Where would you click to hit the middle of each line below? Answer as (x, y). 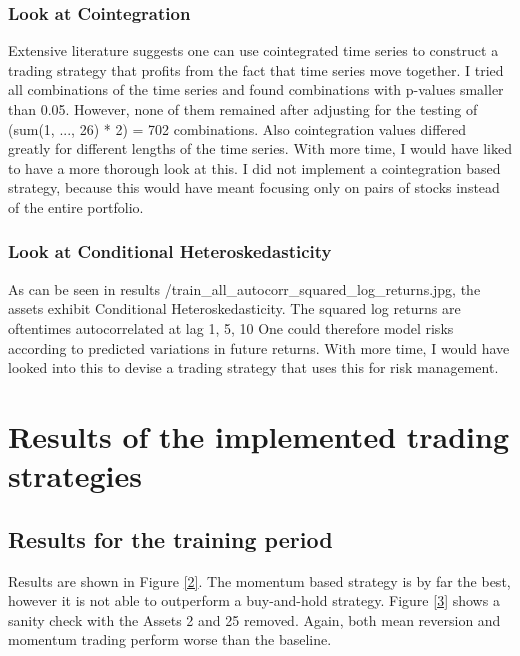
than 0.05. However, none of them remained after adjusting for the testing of (243, 109)
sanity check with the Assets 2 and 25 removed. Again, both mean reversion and (254, 619)
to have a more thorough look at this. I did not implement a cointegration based (254, 167)
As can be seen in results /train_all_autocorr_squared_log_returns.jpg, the (244, 288)
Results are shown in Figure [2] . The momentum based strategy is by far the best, (259, 580)
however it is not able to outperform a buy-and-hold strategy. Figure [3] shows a (254, 600)
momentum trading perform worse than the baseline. (170, 639)
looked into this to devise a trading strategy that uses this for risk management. (253, 367)
